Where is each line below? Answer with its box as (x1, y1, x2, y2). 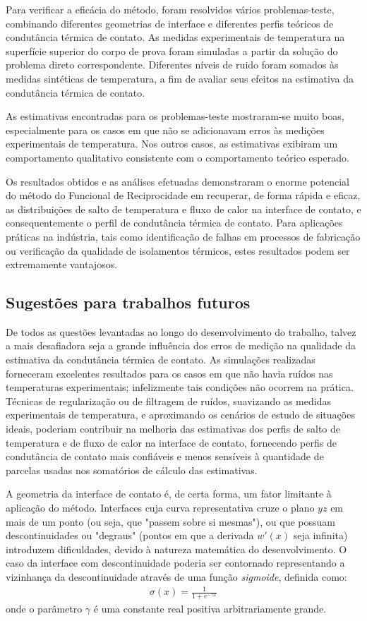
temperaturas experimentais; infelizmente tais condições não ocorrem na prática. (6, 380, 354, 394)
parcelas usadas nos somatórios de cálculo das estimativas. (6, 462, 258, 477)
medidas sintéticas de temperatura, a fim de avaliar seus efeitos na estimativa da (6, 71, 354, 85)
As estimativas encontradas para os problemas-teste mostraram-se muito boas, (6, 109, 344, 123)
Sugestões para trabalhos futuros (6, 291, 251, 313)
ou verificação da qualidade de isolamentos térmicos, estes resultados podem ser (6, 243, 350, 258)
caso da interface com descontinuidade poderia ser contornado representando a (6, 555, 345, 570)
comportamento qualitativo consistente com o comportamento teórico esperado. (6, 150, 349, 164)
